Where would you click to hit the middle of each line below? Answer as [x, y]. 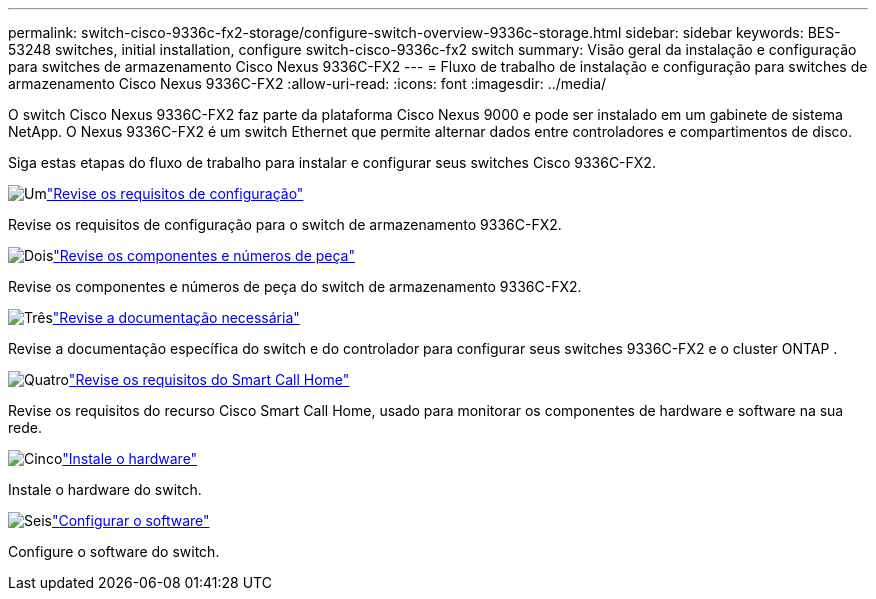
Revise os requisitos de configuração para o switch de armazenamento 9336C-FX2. [285, 224]
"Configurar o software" [130, 520]
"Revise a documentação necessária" [176, 317]
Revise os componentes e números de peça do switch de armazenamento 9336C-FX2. [295, 286]
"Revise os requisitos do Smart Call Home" [209, 379]
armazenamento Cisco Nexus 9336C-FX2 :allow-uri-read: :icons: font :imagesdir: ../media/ [307, 83]
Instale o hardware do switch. [105, 489]
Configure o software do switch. [114, 551]
